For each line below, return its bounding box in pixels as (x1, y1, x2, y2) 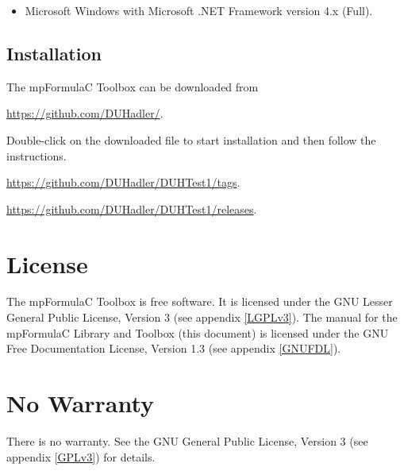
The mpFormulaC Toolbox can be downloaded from (6, 78, 259, 95)
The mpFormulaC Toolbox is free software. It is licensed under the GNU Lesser (6, 293, 393, 310)
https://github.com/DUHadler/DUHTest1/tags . (6, 174, 240, 191)
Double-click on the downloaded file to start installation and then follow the (6, 131, 376, 148)
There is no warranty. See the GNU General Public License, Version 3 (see (6, 432, 368, 449)
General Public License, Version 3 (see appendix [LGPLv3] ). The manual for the (6, 309, 398, 326)
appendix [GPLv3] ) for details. (6, 448, 156, 465)
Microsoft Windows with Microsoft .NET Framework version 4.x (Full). (25, 2, 373, 18)
